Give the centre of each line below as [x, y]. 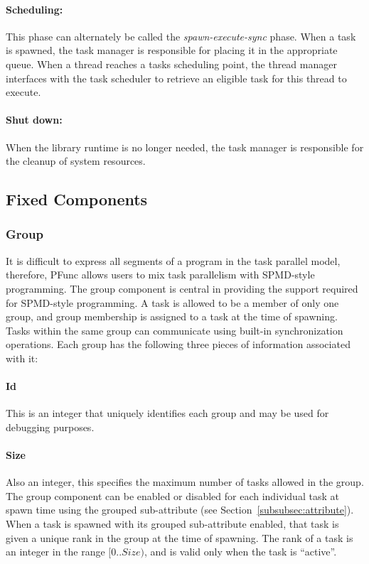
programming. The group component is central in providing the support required [182, 288]
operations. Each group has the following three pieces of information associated [178, 344]
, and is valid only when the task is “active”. [241, 552]
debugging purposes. [50, 427]
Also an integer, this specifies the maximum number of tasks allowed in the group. [185, 482]
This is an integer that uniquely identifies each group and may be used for [167, 413]
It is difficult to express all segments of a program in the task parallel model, [173, 260]
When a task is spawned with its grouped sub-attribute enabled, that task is [172, 524]
